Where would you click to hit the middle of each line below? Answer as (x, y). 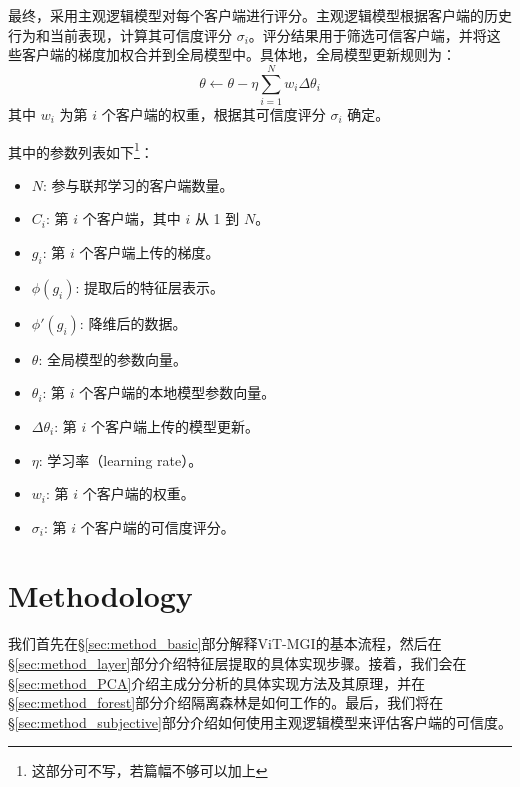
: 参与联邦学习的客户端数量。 (138, 184)
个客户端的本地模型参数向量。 (177, 392)
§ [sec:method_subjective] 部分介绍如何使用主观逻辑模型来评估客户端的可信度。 (260, 721)
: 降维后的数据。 (133, 322)
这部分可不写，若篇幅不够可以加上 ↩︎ (149, 770)
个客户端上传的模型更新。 (174, 425)
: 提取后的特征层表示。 (150, 286)
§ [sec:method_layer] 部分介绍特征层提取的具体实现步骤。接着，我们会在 (237, 663)
